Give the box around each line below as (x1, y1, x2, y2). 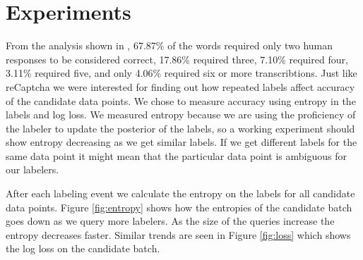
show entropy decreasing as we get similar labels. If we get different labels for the (6, 135, 357, 149)
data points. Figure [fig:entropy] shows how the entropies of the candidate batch (6, 199, 352, 214)
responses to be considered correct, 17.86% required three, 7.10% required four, (6, 51, 348, 66)
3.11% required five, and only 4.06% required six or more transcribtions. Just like (6, 66, 357, 80)
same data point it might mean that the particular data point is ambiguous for (6, 148, 347, 163)
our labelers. (6, 162, 59, 177)
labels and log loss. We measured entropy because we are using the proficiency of (6, 107, 356, 122)
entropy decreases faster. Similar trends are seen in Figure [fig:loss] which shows (6, 227, 351, 242)
